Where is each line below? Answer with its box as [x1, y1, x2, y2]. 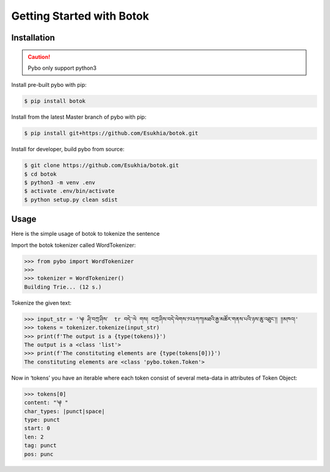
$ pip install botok [24, 98, 86, 105]
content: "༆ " [24, 399, 68, 406]
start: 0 [24, 425, 51, 432]
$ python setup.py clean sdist [24, 196, 119, 203]
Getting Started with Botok [11, 9, 149, 23]
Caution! [28, 53, 51, 61]
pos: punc [24, 451, 54, 457]
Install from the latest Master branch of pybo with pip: [11, 113, 147, 121]
